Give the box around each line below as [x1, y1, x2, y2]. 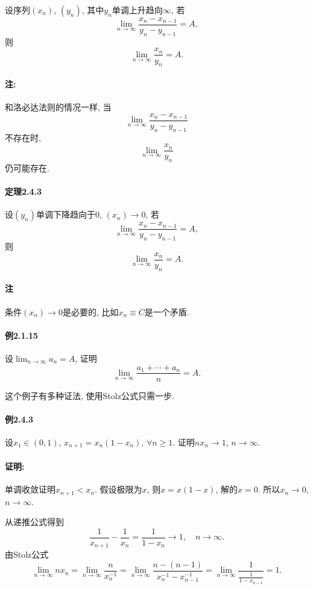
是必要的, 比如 [62, 305, 119, 318]
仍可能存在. [5, 162, 49, 174]
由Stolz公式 [5, 548, 49, 561]
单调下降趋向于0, [36, 208, 102, 221]
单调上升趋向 [112, 4, 163, 16]
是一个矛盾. [144, 305, 189, 318]
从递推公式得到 [5, 515, 64, 528]
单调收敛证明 [5, 483, 55, 496]
